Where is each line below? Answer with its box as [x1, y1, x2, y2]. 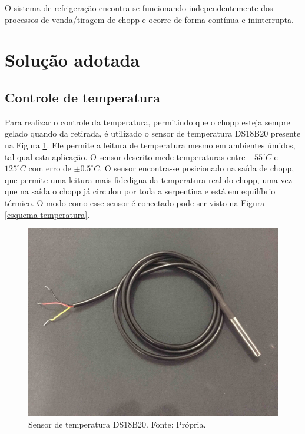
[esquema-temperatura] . [5, 208, 90, 220]
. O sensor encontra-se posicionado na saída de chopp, [100, 162, 294, 174]
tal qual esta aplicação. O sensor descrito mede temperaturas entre [5, 150, 246, 163]
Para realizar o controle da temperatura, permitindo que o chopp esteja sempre [5, 115, 290, 128]
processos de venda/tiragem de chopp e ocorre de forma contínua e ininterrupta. [5, 13, 294, 25]
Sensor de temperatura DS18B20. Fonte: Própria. [28, 418, 206, 430]
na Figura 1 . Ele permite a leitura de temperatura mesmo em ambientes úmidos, [5, 138, 296, 151]
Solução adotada [5, 48, 140, 72]
